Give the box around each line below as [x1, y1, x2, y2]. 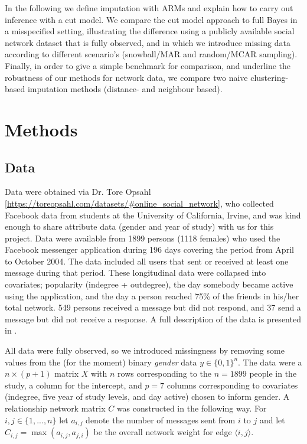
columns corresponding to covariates [166, 378, 298, 391]
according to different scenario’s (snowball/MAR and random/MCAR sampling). [5, 48, 298, 60]
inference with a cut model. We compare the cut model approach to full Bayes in [5, 13, 298, 25]
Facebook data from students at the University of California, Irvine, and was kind [5, 208, 301, 221]
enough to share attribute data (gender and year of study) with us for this [5, 220, 274, 233]
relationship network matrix [5, 402, 106, 414]
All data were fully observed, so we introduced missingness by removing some [5, 344, 285, 357]
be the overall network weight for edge [93, 426, 232, 438]
